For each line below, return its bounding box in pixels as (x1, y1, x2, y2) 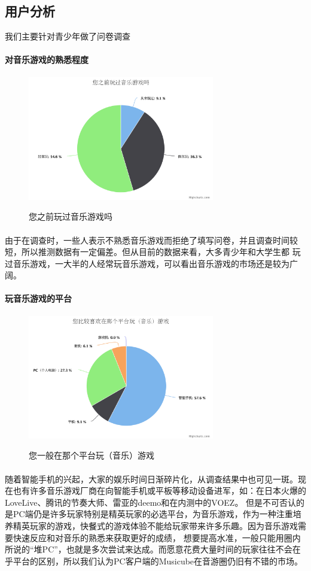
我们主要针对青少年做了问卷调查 (5, 30, 130, 42)
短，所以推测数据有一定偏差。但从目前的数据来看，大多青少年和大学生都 (5, 245, 289, 258)
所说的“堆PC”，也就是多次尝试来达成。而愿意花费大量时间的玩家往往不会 (5, 543, 292, 555)
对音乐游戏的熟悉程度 (5, 53, 89, 66)
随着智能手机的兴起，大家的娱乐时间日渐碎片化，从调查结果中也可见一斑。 (5, 472, 298, 485)
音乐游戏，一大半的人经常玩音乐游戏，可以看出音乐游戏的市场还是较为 (13, 257, 289, 269)
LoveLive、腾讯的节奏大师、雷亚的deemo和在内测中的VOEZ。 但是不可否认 (5, 496, 297, 508)
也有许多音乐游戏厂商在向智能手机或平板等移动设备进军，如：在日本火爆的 (13, 484, 306, 497)
